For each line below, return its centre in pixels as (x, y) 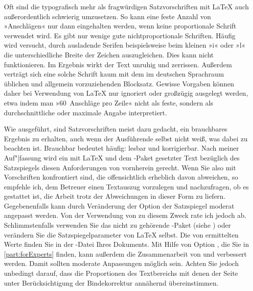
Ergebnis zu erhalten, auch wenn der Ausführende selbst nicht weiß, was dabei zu (126, 138)
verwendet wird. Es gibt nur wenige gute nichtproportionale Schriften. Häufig (120, 35)
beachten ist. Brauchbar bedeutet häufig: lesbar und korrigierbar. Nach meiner (122, 148)
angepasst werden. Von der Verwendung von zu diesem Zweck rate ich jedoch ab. (125, 215)
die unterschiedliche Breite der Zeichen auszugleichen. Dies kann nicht (109, 54)
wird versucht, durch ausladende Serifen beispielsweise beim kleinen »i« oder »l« (125, 45)
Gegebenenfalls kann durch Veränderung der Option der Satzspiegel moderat (119, 205)
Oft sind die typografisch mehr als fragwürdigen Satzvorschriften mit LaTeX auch (126, 6)
